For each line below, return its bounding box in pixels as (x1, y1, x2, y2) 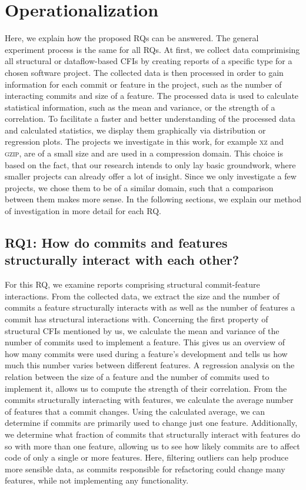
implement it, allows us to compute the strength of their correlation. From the (5, 382, 287, 394)
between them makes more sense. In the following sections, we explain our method (5, 193, 301, 205)
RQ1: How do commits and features (5, 234, 228, 252)
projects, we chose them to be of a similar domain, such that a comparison (5, 181, 274, 194)
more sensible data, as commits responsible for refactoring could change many (5, 462, 285, 475)
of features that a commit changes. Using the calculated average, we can (5, 405, 265, 417)
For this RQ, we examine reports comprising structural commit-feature (5, 278, 260, 291)
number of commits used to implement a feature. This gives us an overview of (5, 336, 285, 348)
